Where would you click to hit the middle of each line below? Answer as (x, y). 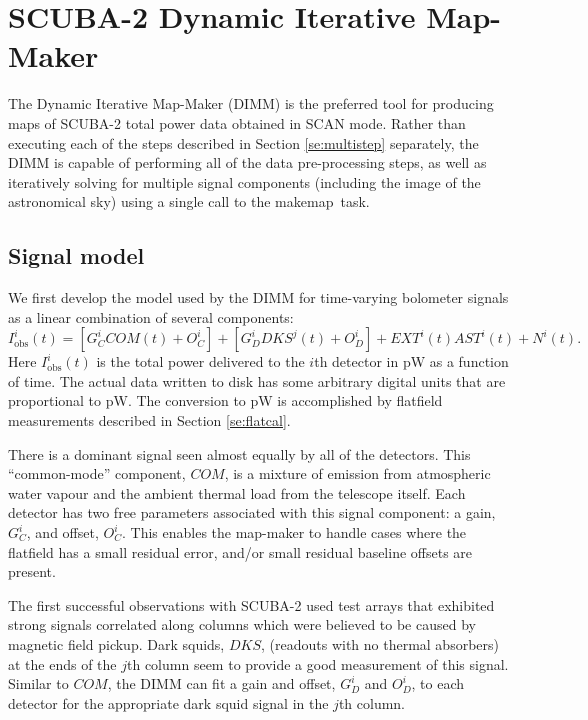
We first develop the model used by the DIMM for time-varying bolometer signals (258, 297)
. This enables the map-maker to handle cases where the (294, 532)
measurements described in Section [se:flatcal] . (149, 420)
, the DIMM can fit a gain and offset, (221, 683)
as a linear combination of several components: (151, 316)
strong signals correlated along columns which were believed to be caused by (242, 624)
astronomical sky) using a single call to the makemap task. (189, 201)
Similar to (38, 683)
